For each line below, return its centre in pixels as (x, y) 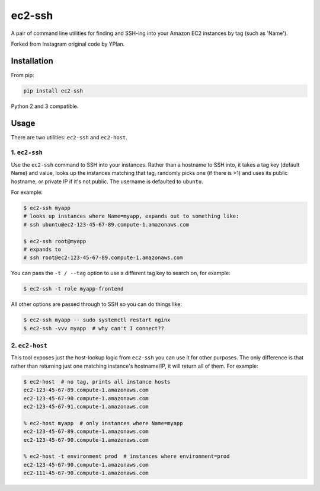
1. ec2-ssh (27, 152)
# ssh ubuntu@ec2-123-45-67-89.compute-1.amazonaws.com (106, 224)
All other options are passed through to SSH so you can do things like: (97, 304)
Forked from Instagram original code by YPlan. (68, 44)
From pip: (23, 75)
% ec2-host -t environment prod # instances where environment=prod (127, 456)
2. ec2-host (29, 346)
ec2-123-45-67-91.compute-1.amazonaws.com (86, 406)
